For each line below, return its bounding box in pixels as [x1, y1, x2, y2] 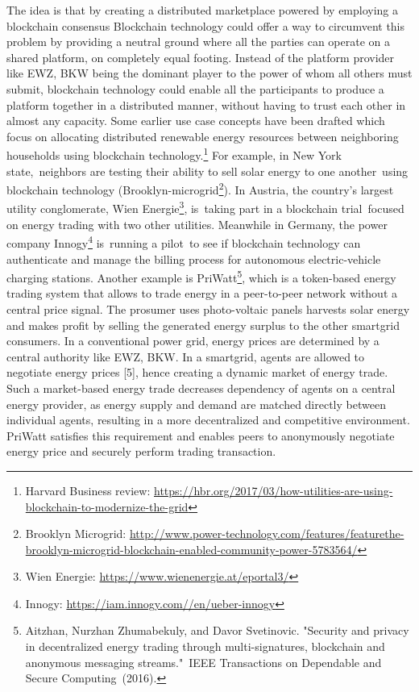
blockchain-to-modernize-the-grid [25, 498, 189, 515]
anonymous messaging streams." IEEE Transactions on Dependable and [25, 653, 382, 670]
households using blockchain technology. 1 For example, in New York [6, 144, 342, 163]
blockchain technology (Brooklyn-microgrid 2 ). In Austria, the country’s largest [6, 179, 394, 198]
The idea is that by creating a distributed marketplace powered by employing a [6, 2, 399, 18]
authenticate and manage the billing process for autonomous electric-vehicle [6, 250, 381, 267]
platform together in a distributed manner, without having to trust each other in [6, 96, 406, 113]
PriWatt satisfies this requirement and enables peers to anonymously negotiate [6, 427, 395, 444]
